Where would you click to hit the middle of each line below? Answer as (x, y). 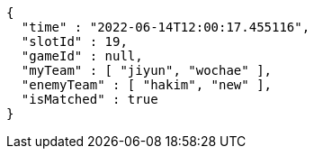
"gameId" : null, (82, 56)
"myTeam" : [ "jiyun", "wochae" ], (147, 70)
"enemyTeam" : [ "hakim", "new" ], (147, 85)
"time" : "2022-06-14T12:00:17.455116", (166, 27)
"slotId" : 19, (74, 41)
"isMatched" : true (90, 99)
